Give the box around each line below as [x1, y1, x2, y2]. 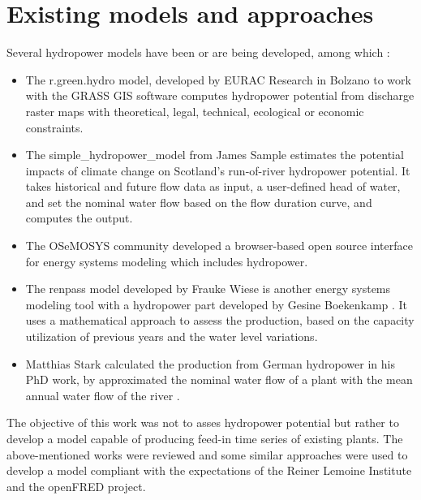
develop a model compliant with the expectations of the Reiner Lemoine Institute [6, 462, 412, 479]
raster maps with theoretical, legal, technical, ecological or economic [25, 102, 364, 119]
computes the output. [25, 209, 133, 226]
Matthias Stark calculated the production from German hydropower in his [25, 355, 395, 372]
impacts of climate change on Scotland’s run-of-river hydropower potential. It [25, 162, 410, 179]
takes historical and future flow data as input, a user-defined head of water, [25, 178, 401, 195]
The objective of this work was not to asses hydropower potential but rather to [6, 414, 399, 431]
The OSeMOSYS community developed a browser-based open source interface [25, 237, 413, 254]
